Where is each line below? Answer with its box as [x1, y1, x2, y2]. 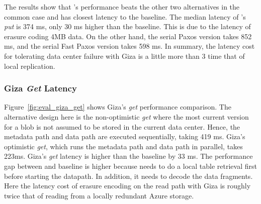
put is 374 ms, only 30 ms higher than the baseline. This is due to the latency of [4, 21, 251, 32]
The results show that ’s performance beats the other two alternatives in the [4, 2, 240, 12]
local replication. [4, 60, 55, 71]
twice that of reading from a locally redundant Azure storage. [4, 190, 194, 200]
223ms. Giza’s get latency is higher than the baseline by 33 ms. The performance [4, 151, 253, 161]
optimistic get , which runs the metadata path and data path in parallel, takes [4, 141, 243, 151]
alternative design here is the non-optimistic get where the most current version [4, 111, 249, 122]
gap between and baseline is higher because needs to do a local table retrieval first [4, 160, 257, 171]
